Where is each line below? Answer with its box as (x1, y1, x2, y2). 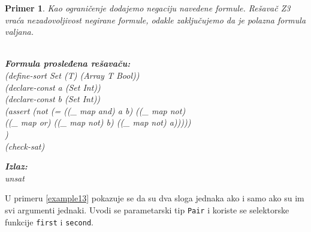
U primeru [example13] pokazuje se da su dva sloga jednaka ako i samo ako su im (5, 192, 304, 204)
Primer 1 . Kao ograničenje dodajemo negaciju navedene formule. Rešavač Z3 (5, 2, 291, 14)
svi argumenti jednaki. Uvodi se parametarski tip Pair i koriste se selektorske (5, 203, 289, 216)
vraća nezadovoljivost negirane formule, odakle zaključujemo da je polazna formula (5, 13, 306, 26)
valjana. (5, 25, 34, 38)
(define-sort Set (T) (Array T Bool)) (5, 69, 140, 81)
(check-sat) (5, 139, 45, 152)
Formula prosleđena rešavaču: (5, 57, 131, 70)
